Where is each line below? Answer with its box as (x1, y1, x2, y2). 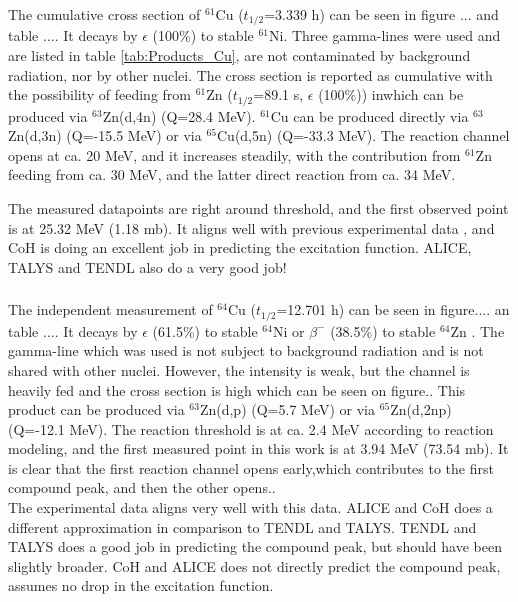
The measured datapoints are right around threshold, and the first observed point (8, 197, 509, 218)
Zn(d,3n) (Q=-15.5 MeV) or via (8, 125, 202, 146)
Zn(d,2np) (390, 399, 452, 420)
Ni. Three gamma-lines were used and (269, 25, 501, 46)
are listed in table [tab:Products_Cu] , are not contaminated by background (8, 44, 471, 65)
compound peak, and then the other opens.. (8, 477, 276, 498)
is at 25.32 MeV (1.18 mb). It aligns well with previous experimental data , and (8, 217, 495, 238)
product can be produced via (8, 399, 185, 420)
